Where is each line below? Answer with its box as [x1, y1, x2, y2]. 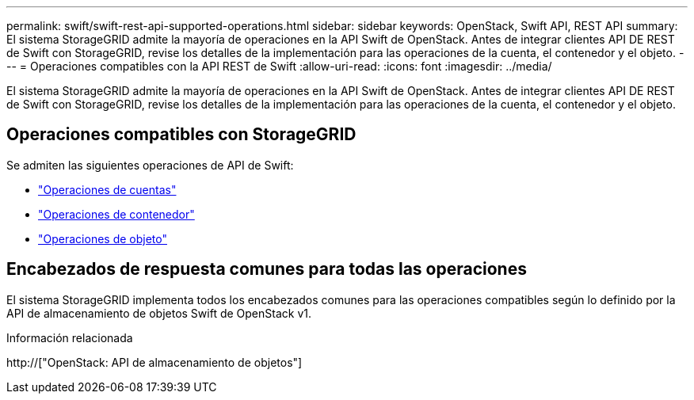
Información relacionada [6, 330, 133, 345]
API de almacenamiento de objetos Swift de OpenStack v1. [6, 306, 311, 320]
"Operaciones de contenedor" [38, 207, 195, 221]
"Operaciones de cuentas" [38, 182, 177, 196]
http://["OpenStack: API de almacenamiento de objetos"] [6, 355, 303, 369]
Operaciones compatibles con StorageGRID [6, 124, 357, 145]
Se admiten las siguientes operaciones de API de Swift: [6, 158, 294, 172]
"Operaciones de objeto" [38, 231, 167, 246]
